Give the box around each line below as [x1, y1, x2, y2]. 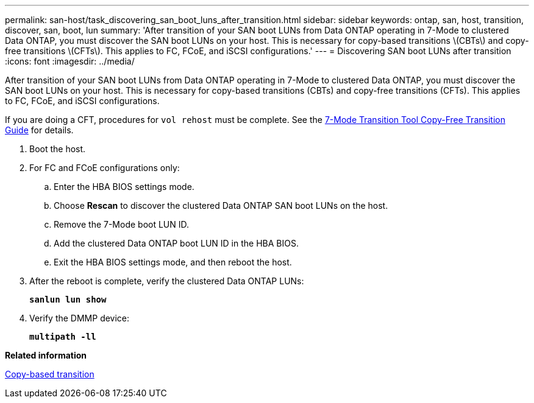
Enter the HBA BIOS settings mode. [54, 181, 194, 192]
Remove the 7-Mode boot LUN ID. [54, 219, 190, 230]
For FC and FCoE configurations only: [29, 163, 180, 173]
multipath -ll [29, 332, 96, 342]
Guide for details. [5, 125, 74, 135]
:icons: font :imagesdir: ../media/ [5, 56, 135, 66]
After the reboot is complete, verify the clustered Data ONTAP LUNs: [29, 276, 304, 286]
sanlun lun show [29, 295, 107, 304]
